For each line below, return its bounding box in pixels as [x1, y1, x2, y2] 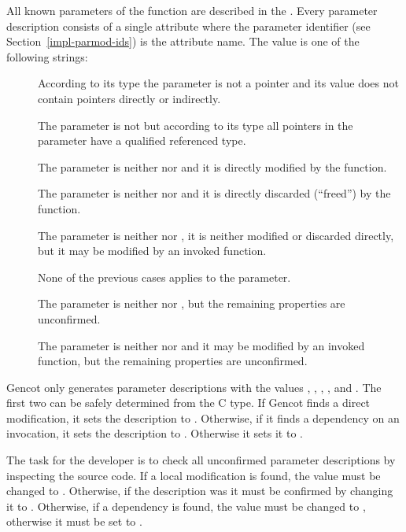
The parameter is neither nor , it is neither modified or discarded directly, [38, 227, 394, 243]
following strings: [6, 48, 88, 65]
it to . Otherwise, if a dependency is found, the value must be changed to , [6, 497, 366, 514]
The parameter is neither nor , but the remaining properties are [38, 295, 345, 312]
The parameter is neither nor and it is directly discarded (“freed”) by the [38, 185, 391, 201]
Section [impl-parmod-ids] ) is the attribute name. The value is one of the [6, 33, 360, 50]
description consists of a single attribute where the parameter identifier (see [6, 17, 371, 34]
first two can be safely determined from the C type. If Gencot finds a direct [6, 394, 371, 411]
